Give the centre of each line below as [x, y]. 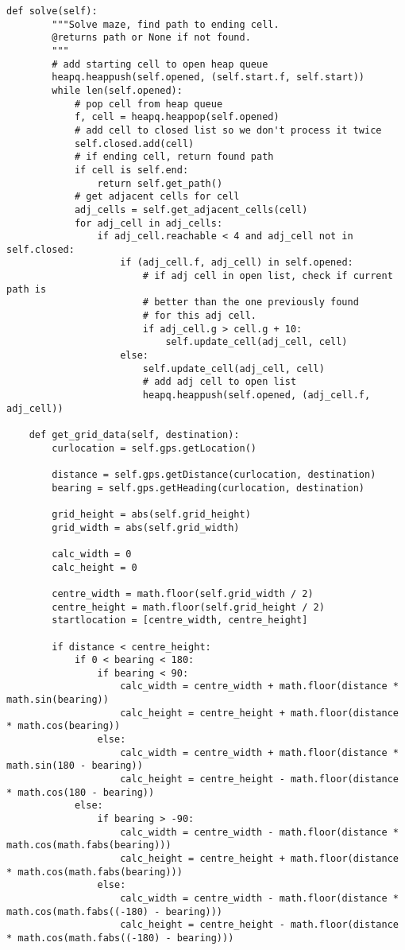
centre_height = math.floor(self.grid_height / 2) [188, 607]
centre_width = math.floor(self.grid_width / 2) [183, 593]
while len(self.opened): [117, 90]
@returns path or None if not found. [151, 38]
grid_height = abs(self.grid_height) [151, 514]
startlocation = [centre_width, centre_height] [180, 620]
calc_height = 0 [94, 567]
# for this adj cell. [199, 316]
